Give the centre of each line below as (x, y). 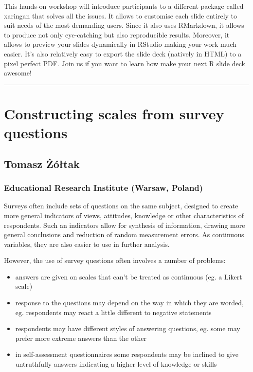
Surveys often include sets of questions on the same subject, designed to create (121, 206)
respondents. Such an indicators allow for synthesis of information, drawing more (125, 225)
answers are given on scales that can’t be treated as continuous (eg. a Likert (129, 276)
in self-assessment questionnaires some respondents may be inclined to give (127, 354)
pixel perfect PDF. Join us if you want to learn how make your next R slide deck (125, 63)
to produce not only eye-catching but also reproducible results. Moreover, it (117, 34)
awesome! (18, 73)
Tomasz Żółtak (42, 163)
